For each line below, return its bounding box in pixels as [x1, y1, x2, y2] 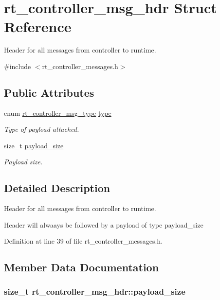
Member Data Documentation [4, 260, 159, 275]
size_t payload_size [4, 140, 64, 150]
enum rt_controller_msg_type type [4, 107, 111, 118]
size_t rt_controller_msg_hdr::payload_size [4, 285, 185, 297]
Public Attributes [4, 85, 94, 100]
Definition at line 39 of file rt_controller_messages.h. [4, 236, 163, 246]
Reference [4, 17, 72, 36]
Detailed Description [4, 180, 110, 195]
